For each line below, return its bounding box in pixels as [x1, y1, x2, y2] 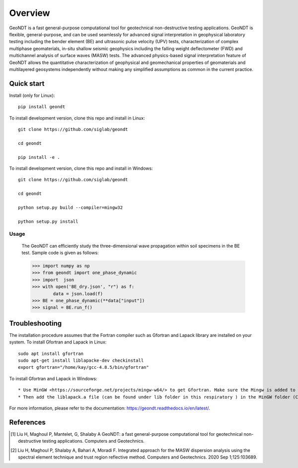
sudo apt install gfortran [18, 350, 84, 356]
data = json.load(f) [53, 291, 103, 296]
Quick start [9, 79, 45, 88]
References [9, 418, 46, 426]
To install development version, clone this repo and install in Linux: [9, 115, 145, 121]
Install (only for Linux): [9, 92, 55, 98]
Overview [9, 7, 50, 18]
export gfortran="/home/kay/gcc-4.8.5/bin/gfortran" [18, 365, 149, 370]
